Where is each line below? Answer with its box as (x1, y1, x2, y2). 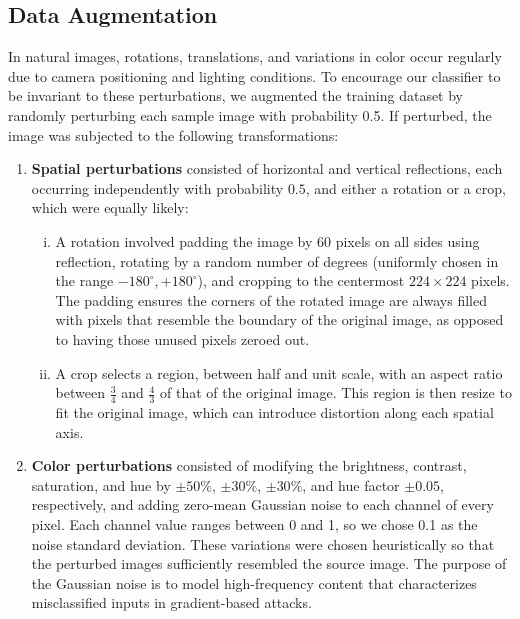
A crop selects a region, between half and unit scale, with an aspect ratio (55, 362, 503, 383)
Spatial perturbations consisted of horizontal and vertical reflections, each (31, 158, 503, 179)
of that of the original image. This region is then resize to (160, 382, 512, 403)
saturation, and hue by (31, 474, 171, 495)
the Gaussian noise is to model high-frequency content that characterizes (31, 572, 477, 593)
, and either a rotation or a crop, (305, 177, 506, 198)
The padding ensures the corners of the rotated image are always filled (55, 289, 487, 310)
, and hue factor (302, 474, 400, 495)
